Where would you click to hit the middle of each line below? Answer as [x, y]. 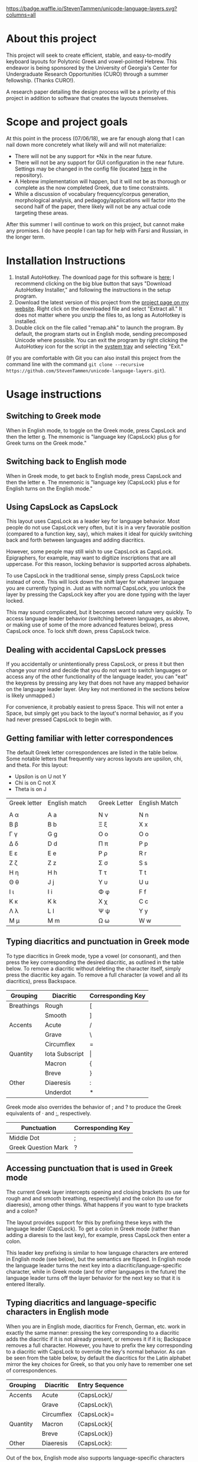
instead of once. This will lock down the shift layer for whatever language [95, 582]
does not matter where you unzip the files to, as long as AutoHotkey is [100, 315]
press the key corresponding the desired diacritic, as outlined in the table [95, 962]
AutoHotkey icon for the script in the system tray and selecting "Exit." [99, 346]
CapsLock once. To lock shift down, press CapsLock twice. [78, 631]
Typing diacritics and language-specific [81, 1303]
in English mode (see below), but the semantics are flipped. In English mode [98, 1259]
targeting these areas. [41, 213]
